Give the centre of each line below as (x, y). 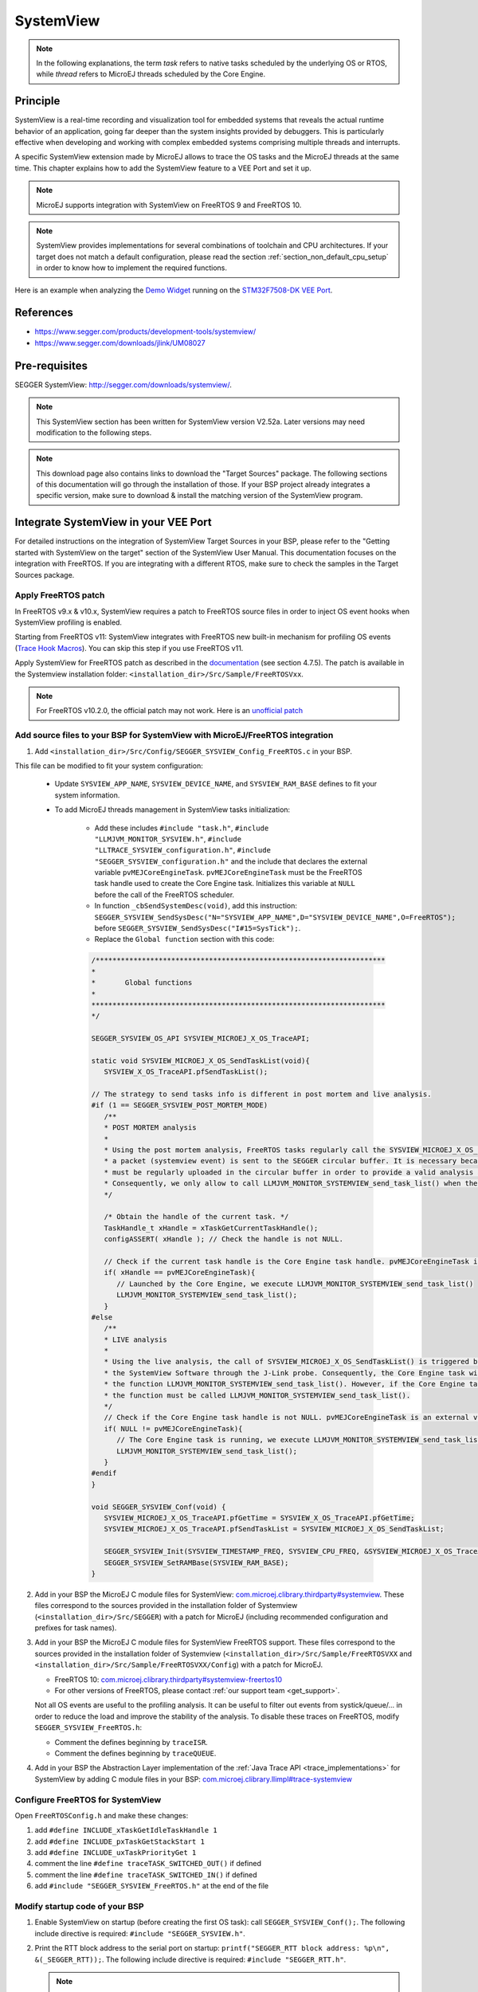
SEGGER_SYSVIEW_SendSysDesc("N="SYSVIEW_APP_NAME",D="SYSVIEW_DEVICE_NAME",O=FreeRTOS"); (275, 917)
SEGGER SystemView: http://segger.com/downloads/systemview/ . (123, 384)
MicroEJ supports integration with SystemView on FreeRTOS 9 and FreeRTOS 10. (169, 205)
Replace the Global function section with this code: (184, 939)
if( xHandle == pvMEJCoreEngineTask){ (180, 1272)
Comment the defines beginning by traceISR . (131, 1742)
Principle (37, 101)
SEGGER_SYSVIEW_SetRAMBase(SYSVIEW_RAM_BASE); (196, 1563)
